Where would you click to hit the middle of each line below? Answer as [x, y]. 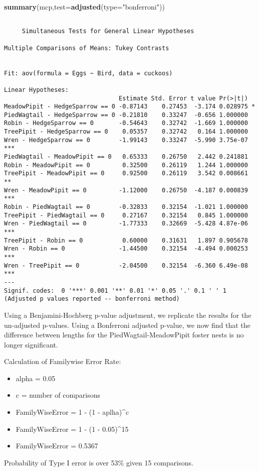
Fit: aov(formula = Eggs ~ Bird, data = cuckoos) [88, 73]
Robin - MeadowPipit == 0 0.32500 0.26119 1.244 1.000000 [126, 165]
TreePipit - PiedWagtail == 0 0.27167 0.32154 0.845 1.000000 [126, 215]
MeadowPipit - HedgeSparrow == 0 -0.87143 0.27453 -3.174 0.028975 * [130, 107]
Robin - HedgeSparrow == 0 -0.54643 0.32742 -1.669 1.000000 [126, 123]
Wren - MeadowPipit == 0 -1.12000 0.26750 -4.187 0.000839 [126, 190]
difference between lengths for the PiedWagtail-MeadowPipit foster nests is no [124, 335]
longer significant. [31, 344]
